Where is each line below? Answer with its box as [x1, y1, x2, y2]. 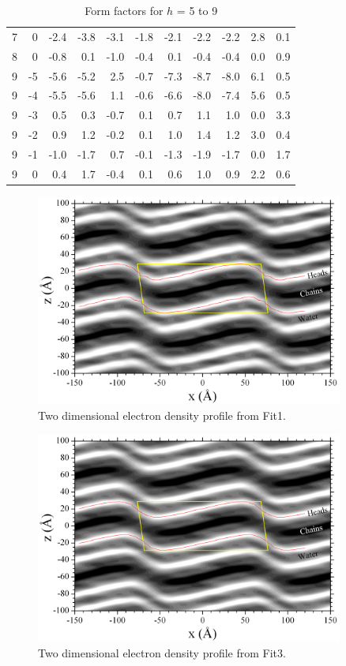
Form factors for [85, 2, 164, 18]
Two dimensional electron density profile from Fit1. [38, 406, 286, 423]
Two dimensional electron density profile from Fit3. [38, 644, 286, 660]
